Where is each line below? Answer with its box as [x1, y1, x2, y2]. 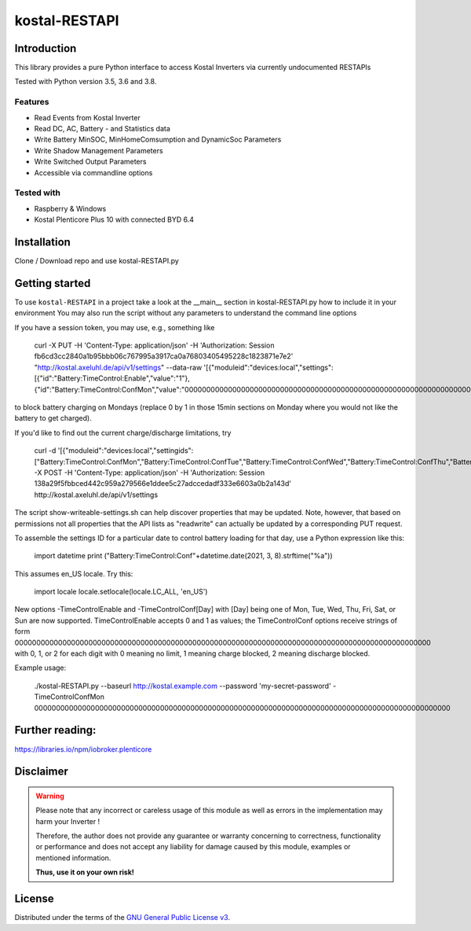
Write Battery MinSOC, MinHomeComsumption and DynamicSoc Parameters [34, 134, 282, 145]
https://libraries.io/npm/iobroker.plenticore [14, 744, 152, 754]
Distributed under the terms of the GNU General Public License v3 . [14, 913, 231, 922]
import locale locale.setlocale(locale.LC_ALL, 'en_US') [34, 587, 208, 597]
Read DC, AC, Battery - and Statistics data [34, 123, 170, 133]
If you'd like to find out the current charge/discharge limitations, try [14, 428, 232, 437]
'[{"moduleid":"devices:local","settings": [203, 362, 334, 372]
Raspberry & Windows [34, 204, 107, 213]
